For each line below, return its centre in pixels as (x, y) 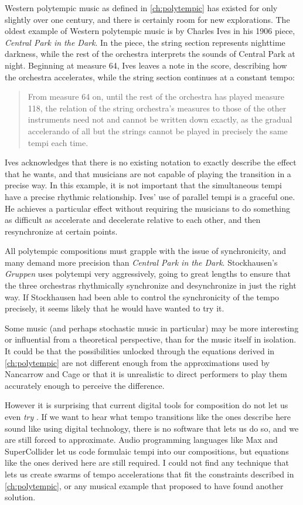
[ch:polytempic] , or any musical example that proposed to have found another (144, 485)
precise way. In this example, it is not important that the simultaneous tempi (143, 185)
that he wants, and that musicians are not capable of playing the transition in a (148, 173)
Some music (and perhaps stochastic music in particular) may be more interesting (152, 328)
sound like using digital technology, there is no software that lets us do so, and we (152, 428)
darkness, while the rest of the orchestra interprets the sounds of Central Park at (150, 54)
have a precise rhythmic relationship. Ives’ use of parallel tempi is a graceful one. (150, 196)
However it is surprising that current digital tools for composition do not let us (147, 405)
